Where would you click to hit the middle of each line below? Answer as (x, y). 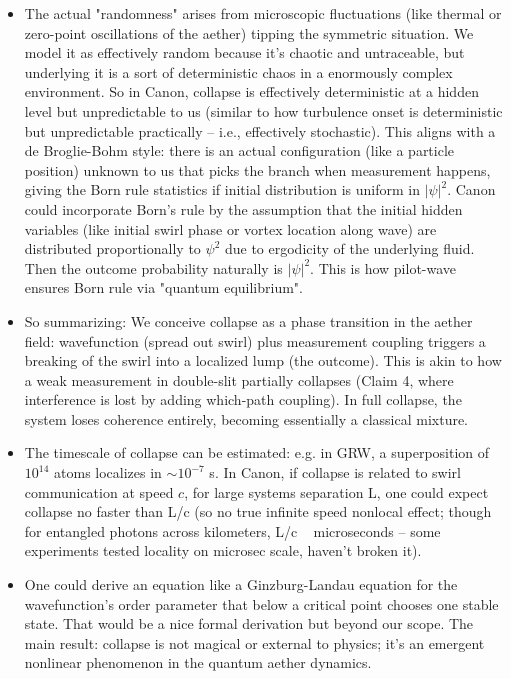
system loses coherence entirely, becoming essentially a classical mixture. (246, 418)
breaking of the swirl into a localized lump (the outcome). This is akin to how (263, 360)
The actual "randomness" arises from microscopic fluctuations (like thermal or (263, 13)
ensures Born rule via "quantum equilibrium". (163, 287)
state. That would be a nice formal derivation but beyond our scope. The (249, 623)
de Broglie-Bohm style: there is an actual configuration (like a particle (239, 150)
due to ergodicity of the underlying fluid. (349, 248)
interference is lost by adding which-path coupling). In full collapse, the (243, 399)
